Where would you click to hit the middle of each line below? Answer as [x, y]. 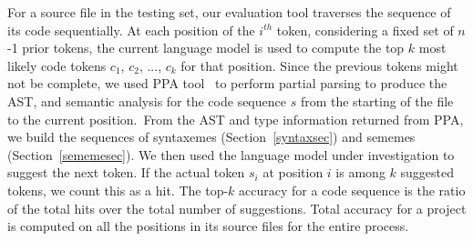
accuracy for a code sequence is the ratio [352, 190]
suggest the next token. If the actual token [126, 172]
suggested [427, 172]
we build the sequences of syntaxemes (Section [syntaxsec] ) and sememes [211, 137]
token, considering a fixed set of [365, 30]
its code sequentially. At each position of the [131, 30]
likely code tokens [57, 65]
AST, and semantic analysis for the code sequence [147, 100]
